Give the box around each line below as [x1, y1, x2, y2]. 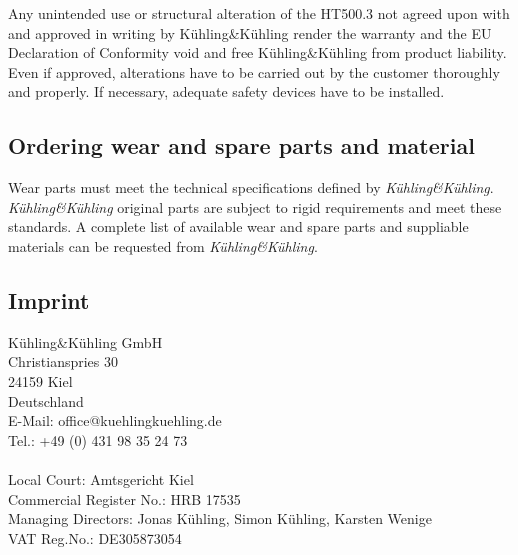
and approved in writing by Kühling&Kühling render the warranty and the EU [8, 22, 492, 43]
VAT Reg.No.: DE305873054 [8, 527, 182, 548]
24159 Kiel [8, 370, 73, 391]
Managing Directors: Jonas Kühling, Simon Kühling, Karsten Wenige [8, 508, 432, 529]
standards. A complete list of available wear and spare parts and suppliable [8, 216, 469, 237]
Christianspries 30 [8, 351, 118, 372]
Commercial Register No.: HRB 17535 [8, 488, 241, 509]
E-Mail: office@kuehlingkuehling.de [8, 410, 222, 431]
